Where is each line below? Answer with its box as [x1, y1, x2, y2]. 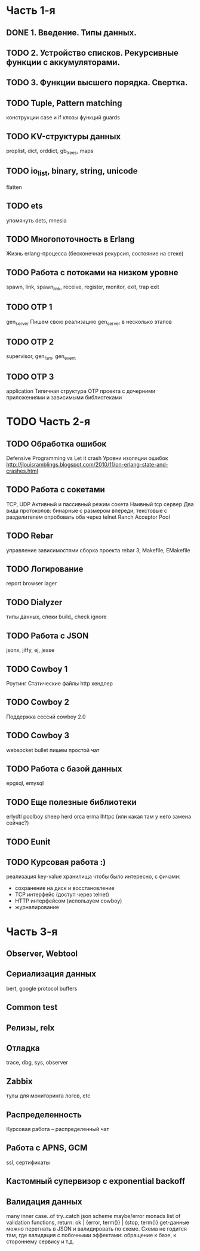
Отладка [6, 1043, 40, 1053]
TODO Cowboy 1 [6, 664, 68, 674]
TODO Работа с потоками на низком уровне [6, 267, 179, 278]
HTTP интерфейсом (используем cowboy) [14, 897, 122, 904]
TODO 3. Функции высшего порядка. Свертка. [6, 77, 188, 88]
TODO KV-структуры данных [6, 131, 121, 142]
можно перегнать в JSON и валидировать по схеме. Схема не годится [6, 1225, 187, 1232]
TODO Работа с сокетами [6, 485, 106, 495]
